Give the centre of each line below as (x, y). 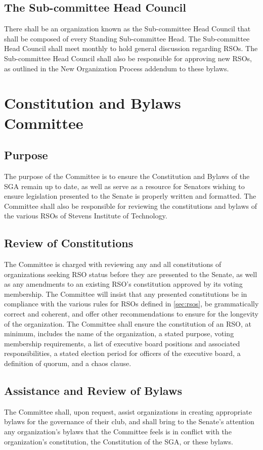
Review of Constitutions (69, 243)
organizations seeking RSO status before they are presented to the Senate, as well (131, 274)
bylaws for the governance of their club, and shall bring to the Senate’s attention (129, 421)
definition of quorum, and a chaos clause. (68, 363)
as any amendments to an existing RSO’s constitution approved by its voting (123, 284)
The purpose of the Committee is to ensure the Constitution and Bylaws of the (127, 176)
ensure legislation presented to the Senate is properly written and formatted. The (130, 196)
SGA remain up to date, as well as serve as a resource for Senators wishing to (124, 186)
